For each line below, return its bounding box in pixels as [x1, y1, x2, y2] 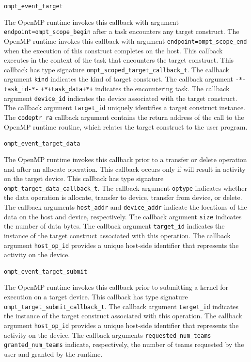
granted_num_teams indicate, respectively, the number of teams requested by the [4, 339, 244, 349]
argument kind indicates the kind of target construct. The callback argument [4, 74, 234, 84]
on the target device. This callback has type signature [4, 173, 164, 183]
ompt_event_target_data [4, 140, 80, 148]
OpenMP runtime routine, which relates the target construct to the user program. [4, 121, 248, 132]
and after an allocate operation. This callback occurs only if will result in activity [4, 164, 246, 174]
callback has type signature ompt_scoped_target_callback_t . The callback [4, 64, 229, 74]
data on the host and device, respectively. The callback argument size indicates [4, 211, 242, 221]
